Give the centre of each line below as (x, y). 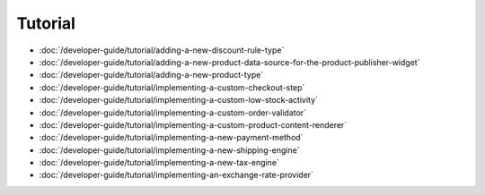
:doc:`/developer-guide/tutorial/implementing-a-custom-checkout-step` (172, 87)
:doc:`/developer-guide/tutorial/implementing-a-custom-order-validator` (173, 113)
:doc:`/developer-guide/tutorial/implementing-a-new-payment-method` (171, 138)
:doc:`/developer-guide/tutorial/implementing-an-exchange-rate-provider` (176, 175)
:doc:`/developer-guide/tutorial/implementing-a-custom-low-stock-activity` (179, 100)
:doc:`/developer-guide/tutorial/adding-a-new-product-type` (151, 75)
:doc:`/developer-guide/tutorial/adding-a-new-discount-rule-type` (162, 50)
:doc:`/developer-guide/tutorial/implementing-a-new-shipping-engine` (169, 150)
